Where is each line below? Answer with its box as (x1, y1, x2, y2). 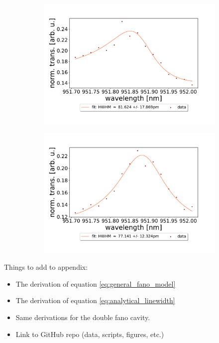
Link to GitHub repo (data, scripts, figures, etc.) (15, 329, 164, 339)
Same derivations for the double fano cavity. (15, 312, 150, 323)
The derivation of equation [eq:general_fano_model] (15, 278, 176, 289)
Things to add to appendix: (4, 262, 88, 272)
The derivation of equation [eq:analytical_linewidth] (15, 295, 175, 306)
